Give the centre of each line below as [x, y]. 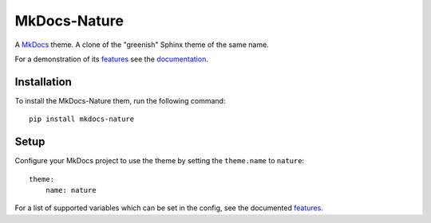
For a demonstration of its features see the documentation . [112, 59]
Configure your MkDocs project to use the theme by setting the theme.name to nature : [160, 161]
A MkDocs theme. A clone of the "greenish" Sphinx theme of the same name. [142, 45]
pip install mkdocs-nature [82, 119]
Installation [43, 82]
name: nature [71, 190]
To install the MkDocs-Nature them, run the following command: [120, 100]
